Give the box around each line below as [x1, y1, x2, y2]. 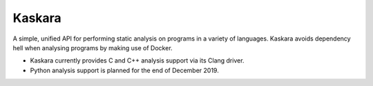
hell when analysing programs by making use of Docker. [12, 43, 173, 52]
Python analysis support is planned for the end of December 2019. [30, 66, 219, 74]
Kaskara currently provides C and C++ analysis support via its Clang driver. [30, 56, 245, 65]
